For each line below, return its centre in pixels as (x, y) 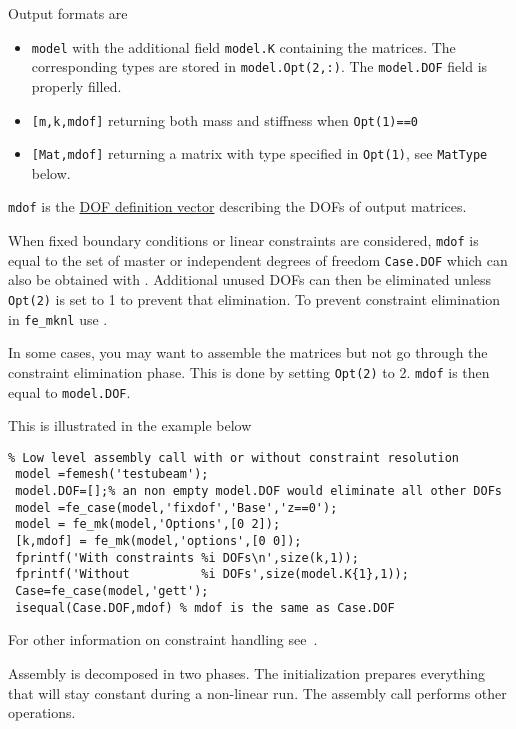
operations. (42, 712)
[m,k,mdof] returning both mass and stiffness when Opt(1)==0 (224, 119)
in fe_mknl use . (58, 318)
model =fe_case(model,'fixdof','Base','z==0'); (176, 507)
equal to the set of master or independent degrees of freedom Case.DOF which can (258, 259)
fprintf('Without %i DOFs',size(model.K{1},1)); (212, 574)
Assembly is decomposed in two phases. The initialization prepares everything (247, 672)
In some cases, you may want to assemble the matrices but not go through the (248, 352)
